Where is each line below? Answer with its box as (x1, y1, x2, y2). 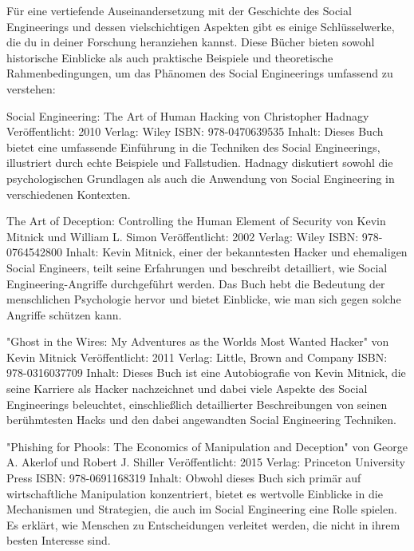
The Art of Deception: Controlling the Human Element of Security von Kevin (6, 212, 386, 229)
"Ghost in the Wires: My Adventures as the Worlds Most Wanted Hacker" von (6, 333, 389, 350)
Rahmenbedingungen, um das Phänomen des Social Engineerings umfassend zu (6, 65, 393, 81)
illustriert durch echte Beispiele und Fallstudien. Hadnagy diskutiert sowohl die (6, 154, 393, 171)
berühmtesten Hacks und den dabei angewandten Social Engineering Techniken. (6, 411, 396, 428)
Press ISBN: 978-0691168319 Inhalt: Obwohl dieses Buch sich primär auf (6, 470, 361, 486)
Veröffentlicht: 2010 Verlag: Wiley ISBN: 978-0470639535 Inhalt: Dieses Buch (6, 123, 384, 140)
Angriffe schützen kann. (6, 306, 122, 323)
